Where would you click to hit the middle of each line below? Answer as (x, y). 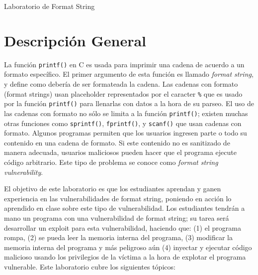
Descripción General (75, 40)
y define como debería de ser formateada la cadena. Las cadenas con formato (121, 83)
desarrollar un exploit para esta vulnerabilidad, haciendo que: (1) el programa (123, 227)
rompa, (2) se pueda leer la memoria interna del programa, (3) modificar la (119, 237)
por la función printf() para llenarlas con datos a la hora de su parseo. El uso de (129, 103)
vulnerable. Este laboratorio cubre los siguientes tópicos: (90, 266)
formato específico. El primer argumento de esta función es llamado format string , (129, 74)
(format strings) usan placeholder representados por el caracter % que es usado (123, 93)
